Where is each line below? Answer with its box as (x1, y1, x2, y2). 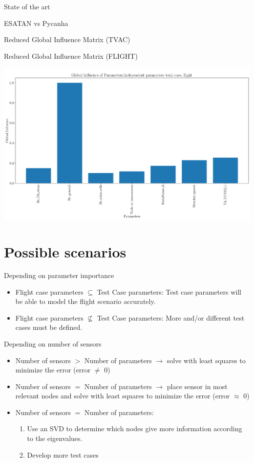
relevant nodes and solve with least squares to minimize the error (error (15, 391, 230, 401)
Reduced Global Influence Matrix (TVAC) (4, 34, 130, 45)
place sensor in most (167, 381, 228, 391)
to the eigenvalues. (27, 433, 83, 443)
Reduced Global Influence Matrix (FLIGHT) (4, 50, 138, 61)
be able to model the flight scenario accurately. (15, 296, 156, 306)
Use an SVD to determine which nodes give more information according (27, 423, 242, 434)
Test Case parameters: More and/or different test (97, 312, 245, 323)
